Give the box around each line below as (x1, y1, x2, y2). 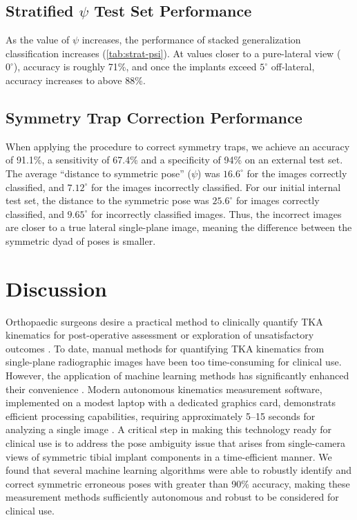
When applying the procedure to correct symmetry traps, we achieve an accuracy (6, 139, 350, 153)
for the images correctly (247, 166, 347, 180)
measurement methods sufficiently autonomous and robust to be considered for (6, 490, 339, 504)
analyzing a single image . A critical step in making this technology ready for (6, 422, 332, 437)
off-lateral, (271, 59, 315, 74)
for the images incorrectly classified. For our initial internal (91, 179, 341, 194)
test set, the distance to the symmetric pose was (6, 193, 209, 208)
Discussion (6, 274, 107, 302)
